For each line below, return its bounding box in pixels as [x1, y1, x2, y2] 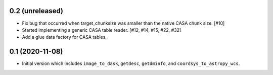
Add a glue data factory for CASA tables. [22, 34, 107, 40]
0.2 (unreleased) [9, 7, 63, 15]
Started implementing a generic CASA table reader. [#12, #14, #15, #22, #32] [22, 27, 181, 33]
